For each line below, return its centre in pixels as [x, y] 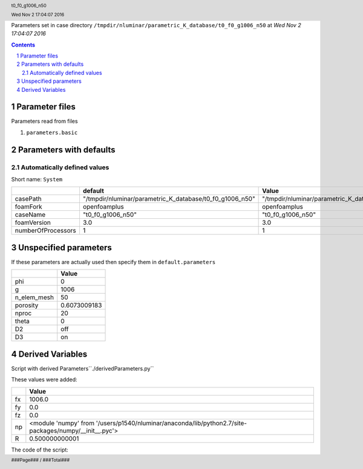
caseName [30, 215]
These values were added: [44, 380]
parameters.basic [52, 132]
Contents [23, 45]
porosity [27, 305]
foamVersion [33, 222]
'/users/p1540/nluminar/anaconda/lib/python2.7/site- [172, 423]
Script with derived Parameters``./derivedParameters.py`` [83, 368]
